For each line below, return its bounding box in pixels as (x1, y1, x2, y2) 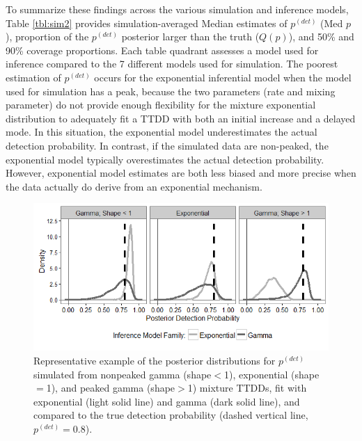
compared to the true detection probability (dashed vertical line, (33, 408, 308, 422)
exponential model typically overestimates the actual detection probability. (6, 152, 324, 166)
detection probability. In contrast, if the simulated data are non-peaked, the (6, 138, 329, 152)
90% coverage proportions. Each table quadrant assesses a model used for (6, 42, 319, 57)
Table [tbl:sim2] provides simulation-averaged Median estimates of (6, 15, 288, 30)
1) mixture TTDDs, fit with (187, 380, 307, 395)
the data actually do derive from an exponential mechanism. (6, 179, 262, 193)
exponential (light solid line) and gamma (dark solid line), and (33, 394, 300, 408)
